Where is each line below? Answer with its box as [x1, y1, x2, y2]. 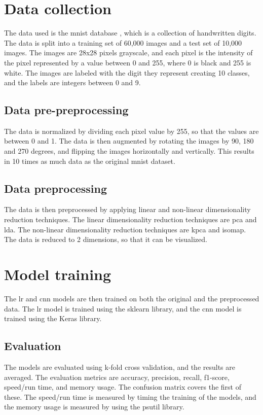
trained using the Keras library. [4, 313, 102, 324]
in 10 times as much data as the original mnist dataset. [4, 155, 175, 166]
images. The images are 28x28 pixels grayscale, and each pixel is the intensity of [4, 47, 253, 58]
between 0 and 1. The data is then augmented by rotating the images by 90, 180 [4, 135, 254, 146]
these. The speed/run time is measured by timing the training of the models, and [4, 391, 256, 402]
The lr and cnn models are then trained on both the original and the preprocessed [4, 293, 259, 303]
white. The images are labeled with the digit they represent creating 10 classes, [4, 67, 250, 78]
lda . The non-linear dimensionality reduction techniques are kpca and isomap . [4, 224, 246, 234]
